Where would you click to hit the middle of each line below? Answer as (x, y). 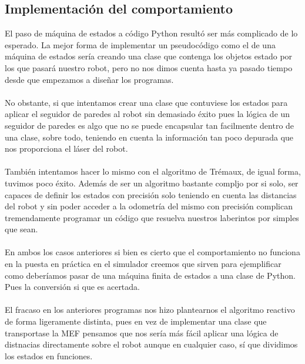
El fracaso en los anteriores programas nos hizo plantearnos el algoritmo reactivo (150, 310)
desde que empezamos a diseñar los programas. (89, 79)
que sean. (21, 229)
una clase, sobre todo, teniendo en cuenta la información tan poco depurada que (149, 137)
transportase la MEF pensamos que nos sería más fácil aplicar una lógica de (142, 333)
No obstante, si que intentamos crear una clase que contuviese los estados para (146, 102)
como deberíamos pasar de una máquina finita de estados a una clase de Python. (150, 275)
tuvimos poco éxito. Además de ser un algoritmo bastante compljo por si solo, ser (152, 183)
